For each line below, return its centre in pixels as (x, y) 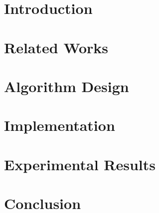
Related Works (56, 47)
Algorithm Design (67, 86)
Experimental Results (80, 164)
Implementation (60, 125)
